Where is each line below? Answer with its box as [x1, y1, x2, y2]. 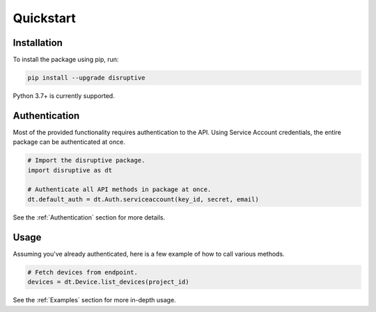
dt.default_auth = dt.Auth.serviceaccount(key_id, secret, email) [27, 195, 259, 203]
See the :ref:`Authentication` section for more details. [13, 213, 166, 222]
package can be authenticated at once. [13, 138, 125, 146]
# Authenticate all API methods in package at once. [27, 186, 212, 194]
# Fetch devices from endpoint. [27, 268, 139, 276]
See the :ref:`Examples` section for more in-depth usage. [13, 296, 177, 304]
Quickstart [13, 10, 77, 26]
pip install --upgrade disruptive [27, 74, 146, 82]
